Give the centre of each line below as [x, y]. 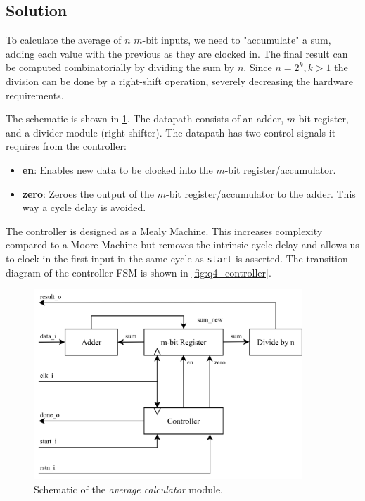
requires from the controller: [66, 146]
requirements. [35, 95]
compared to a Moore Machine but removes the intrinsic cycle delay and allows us [182, 245]
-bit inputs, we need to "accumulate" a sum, [237, 40]
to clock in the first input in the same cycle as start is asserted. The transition [177, 258]
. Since [258, 67]
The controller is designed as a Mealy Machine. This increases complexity [164, 230]
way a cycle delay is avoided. [84, 207]
